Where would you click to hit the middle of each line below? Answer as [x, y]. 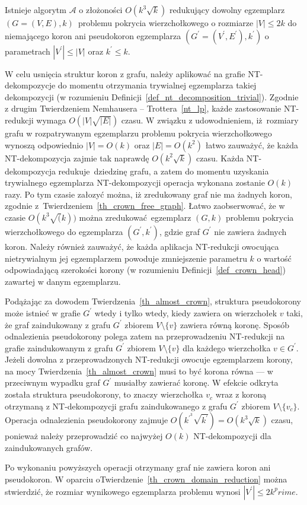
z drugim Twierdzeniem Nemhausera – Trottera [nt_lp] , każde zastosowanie [143, 108]
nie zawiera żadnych [250, 231]
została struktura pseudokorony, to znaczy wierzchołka [104, 394]
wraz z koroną [241, 394]
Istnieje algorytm [36, 9]
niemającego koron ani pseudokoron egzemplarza [93, 35]
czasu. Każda [220, 158]
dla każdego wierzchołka [227, 347]
